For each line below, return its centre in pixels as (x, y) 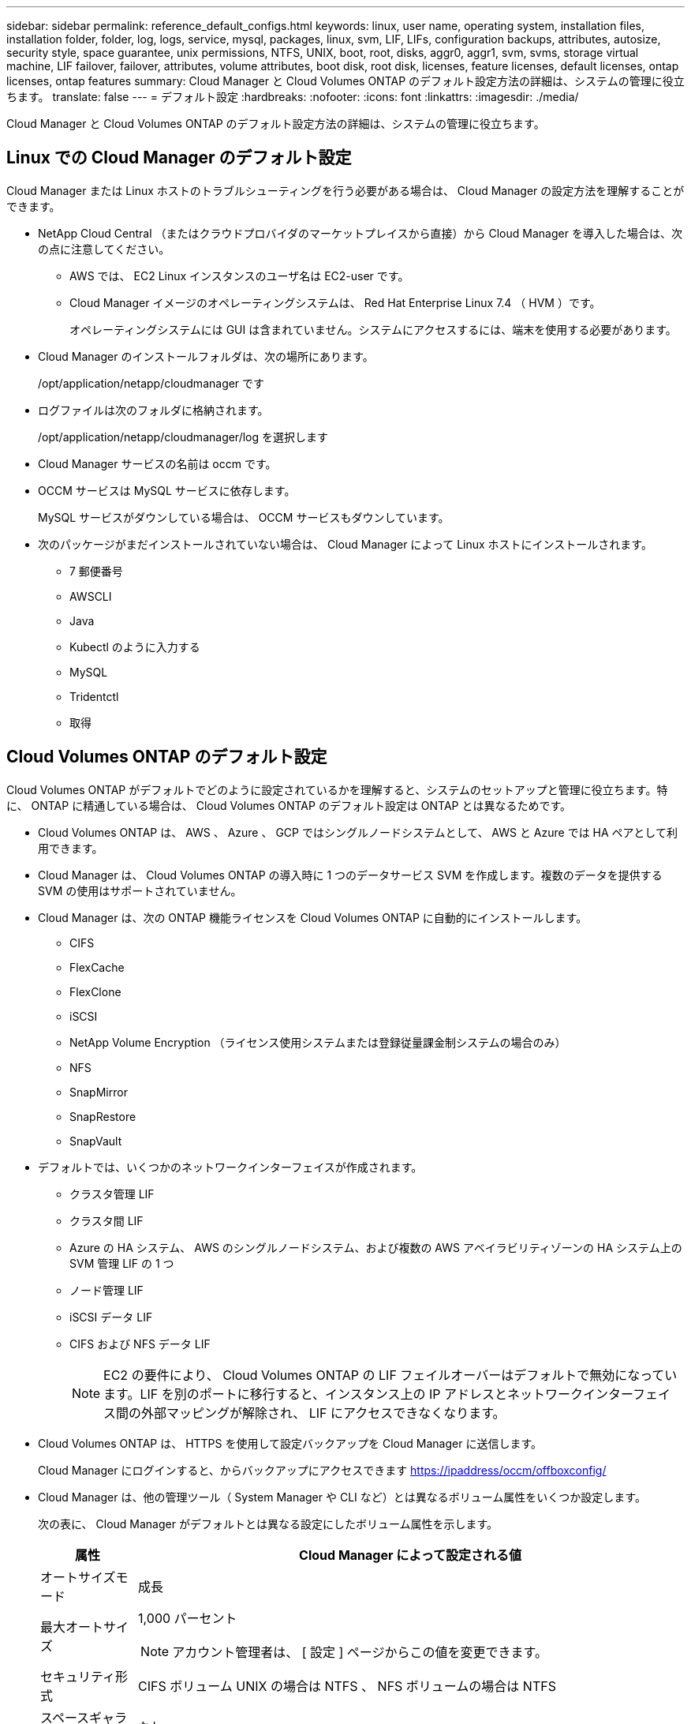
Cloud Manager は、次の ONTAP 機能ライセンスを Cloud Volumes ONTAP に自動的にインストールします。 (313, 917)
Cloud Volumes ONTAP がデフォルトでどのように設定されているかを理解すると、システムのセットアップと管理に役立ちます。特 (337, 789)
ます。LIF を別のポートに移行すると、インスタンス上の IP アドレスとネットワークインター (368, 1394)
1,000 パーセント (188, 1618)
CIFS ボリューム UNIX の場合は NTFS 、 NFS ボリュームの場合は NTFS (347, 1686)
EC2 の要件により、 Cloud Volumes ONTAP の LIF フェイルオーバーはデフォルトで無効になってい (390, 1375)
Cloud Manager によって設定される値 (411, 1555)
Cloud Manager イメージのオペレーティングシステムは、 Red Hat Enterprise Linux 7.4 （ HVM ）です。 (335, 302)
